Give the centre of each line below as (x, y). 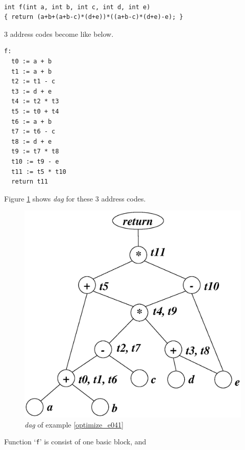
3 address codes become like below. (59, 33)
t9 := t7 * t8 (35, 152)
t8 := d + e (32, 141)
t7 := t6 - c (33, 132)
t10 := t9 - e (35, 161)
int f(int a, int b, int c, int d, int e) (77, 7)
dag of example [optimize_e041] (74, 424)
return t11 (30, 182)
